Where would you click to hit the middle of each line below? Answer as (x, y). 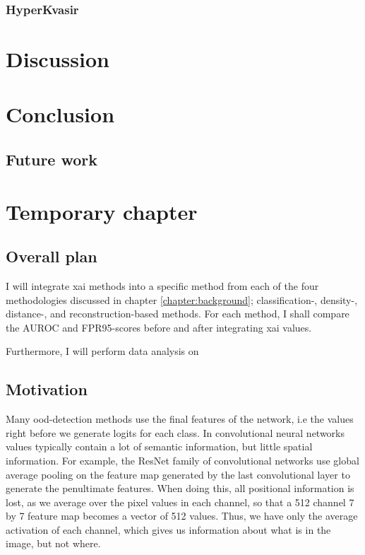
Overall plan (52, 256)
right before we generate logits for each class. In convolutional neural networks (175, 432)
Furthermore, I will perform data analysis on (102, 351)
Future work (52, 159)
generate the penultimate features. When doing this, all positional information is (180, 488)
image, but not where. (53, 543)
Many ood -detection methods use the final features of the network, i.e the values (180, 419)
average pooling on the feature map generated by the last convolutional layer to (178, 474)
